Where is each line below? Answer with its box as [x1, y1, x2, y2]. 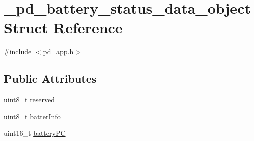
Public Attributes [4, 71, 97, 86]
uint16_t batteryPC [4, 128, 66, 138]
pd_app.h [43, 46, 74, 57]
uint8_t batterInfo [4, 111, 61, 121]
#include [4, 46, 32, 57]
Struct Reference [4, 17, 123, 38]
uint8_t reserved [4, 94, 55, 105]
